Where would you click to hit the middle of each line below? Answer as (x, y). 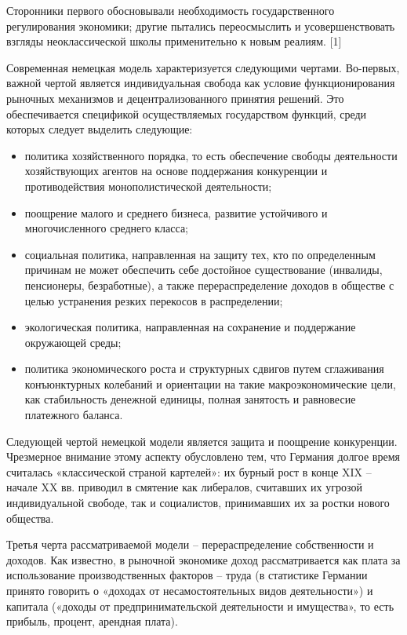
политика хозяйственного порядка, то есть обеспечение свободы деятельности (211, 155)
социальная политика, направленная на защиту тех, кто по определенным (200, 254)
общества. (30, 518)
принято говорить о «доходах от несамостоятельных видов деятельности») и (190, 590)
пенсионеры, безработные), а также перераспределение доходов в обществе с (209, 285)
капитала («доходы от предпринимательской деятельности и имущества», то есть (200, 606)
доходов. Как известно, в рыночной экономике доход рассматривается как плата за (203, 559)
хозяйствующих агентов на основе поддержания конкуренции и (176, 171)
